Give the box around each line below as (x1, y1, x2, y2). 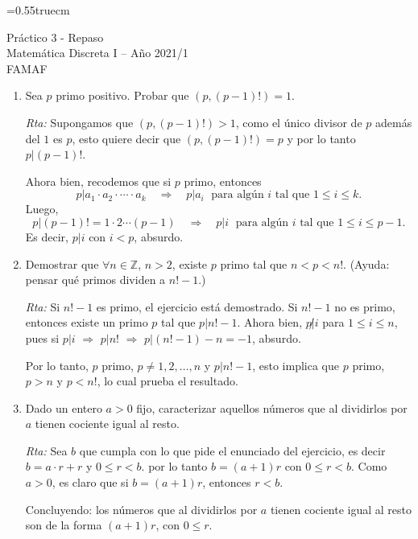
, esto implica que (252, 356, 340, 373)
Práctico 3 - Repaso (6, 28, 104, 45)
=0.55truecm (6, 2, 70, 18)
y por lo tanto (287, 130, 356, 146)
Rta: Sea (25, 442, 68, 459)
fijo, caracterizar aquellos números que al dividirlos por (136, 399, 408, 416)
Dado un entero (25, 399, 102, 416)
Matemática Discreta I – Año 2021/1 (6, 44, 188, 61)
